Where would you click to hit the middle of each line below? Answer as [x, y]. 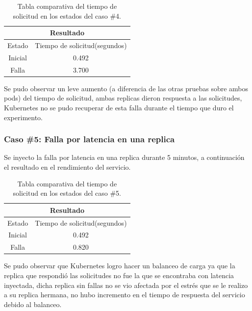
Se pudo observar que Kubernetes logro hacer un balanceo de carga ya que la [120, 266]
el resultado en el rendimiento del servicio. [67, 167]
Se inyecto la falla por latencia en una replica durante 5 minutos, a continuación [124, 157]
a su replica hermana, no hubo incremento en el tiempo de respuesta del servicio [125, 295]
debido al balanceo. [33, 304]
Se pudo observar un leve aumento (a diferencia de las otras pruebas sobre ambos [126, 88]
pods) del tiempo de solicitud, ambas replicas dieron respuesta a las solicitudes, [123, 98]
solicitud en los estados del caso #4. [67, 15]
